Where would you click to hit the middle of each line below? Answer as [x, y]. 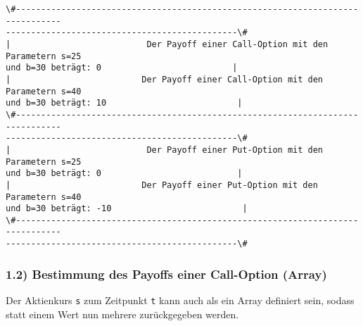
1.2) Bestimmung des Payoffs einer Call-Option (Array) [166, 274]
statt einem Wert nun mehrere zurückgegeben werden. [122, 314]
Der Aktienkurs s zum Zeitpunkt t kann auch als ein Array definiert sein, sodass [180, 300]
